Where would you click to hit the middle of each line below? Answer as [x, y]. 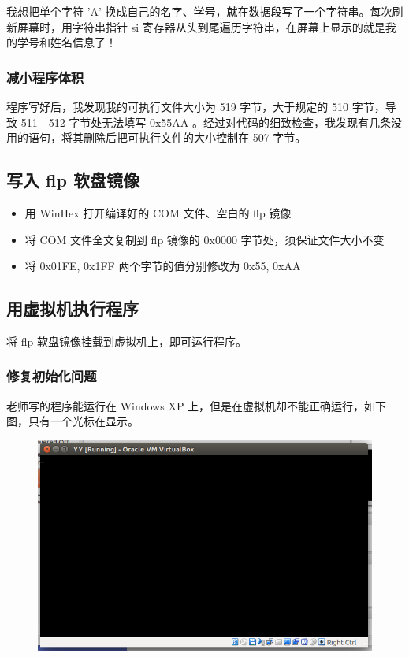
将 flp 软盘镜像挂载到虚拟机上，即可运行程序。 [126, 341]
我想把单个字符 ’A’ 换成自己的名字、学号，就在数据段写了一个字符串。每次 [199, 11]
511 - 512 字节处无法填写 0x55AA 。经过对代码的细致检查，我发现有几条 [206, 122]
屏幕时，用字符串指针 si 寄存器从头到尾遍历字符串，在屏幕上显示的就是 [201, 26]
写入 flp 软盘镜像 [73, 180]
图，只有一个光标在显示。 [73, 421]
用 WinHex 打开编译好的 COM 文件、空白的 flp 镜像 [158, 212]
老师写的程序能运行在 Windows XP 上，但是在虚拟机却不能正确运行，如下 [197, 405]
